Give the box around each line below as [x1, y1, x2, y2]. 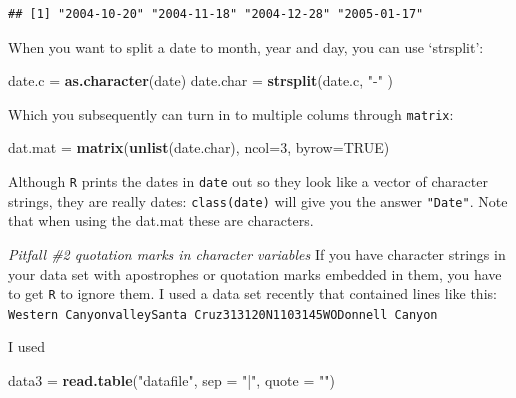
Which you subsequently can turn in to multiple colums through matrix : [8, 103, 454, 124]
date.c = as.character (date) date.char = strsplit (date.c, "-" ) [8, 70, 394, 91]
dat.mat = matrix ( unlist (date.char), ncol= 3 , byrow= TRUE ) [8, 137, 390, 158]
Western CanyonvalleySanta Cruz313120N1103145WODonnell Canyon [8, 307, 438, 322]
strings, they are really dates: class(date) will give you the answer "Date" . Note [8, 190, 508, 211]
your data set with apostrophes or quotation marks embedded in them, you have [8, 263, 502, 284]
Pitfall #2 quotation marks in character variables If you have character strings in [8, 243, 506, 264]
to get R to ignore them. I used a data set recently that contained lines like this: [8, 283, 497, 304]
